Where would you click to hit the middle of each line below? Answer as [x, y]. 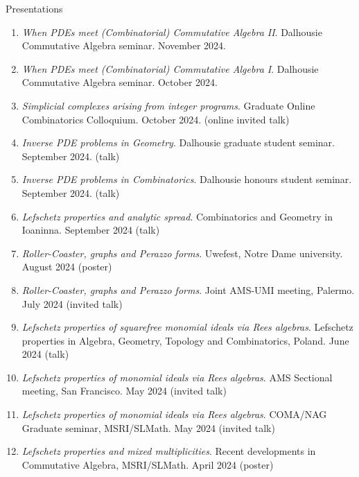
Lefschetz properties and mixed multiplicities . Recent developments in [169, 451]
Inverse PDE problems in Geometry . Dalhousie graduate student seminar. [178, 142]
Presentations [34, 8]
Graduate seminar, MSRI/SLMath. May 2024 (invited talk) [148, 427]
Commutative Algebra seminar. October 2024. [120, 82]
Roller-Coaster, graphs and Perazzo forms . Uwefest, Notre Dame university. [182, 253]
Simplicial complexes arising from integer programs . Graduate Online [168, 105]
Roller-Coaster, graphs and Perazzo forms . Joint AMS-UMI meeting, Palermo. [188, 289]
